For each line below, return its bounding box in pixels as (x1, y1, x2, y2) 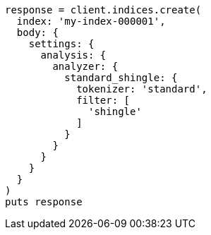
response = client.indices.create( (5, 4, 202, 16)
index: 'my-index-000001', (16, 16, 166, 27)
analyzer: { (52, 61, 119, 72)
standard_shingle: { (64, 72, 178, 83)
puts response (5, 196, 83, 207)
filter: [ (76, 95, 131, 106)
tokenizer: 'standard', (76, 83, 207, 95)
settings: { (28, 38, 95, 49)
